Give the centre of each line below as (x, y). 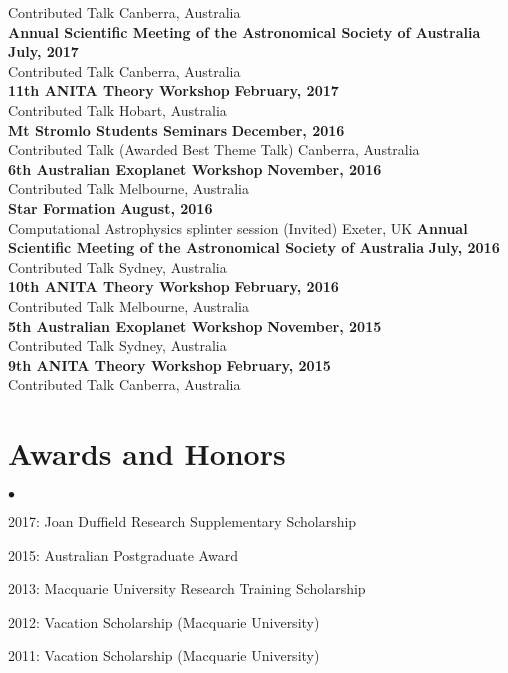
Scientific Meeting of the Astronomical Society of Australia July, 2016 (254, 247)
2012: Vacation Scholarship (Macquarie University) (164, 621)
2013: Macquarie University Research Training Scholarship (187, 588)
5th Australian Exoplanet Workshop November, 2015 (195, 325)
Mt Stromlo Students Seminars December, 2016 (176, 129)
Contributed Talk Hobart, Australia (117, 109)
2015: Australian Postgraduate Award (123, 554)
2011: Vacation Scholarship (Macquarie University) (164, 655)
